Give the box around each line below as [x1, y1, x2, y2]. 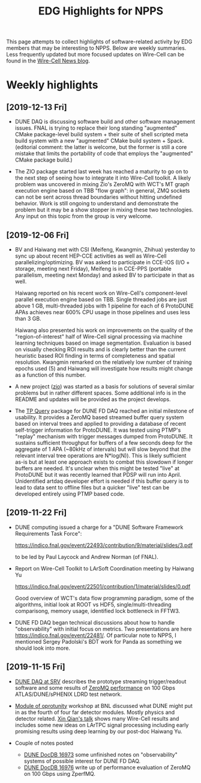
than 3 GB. [14, 315, 41, 322]
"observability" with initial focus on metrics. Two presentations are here [14, 625, 192, 632]
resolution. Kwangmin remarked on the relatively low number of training [14, 358, 192, 366]
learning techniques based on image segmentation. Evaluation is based [14, 339, 192, 346]
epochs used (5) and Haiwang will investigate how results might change [14, 365, 193, 372]
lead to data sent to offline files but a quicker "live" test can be [14, 484, 170, 491]
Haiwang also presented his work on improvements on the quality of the [14, 327, 193, 334]
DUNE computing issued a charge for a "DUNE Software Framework [14, 524, 184, 531]
